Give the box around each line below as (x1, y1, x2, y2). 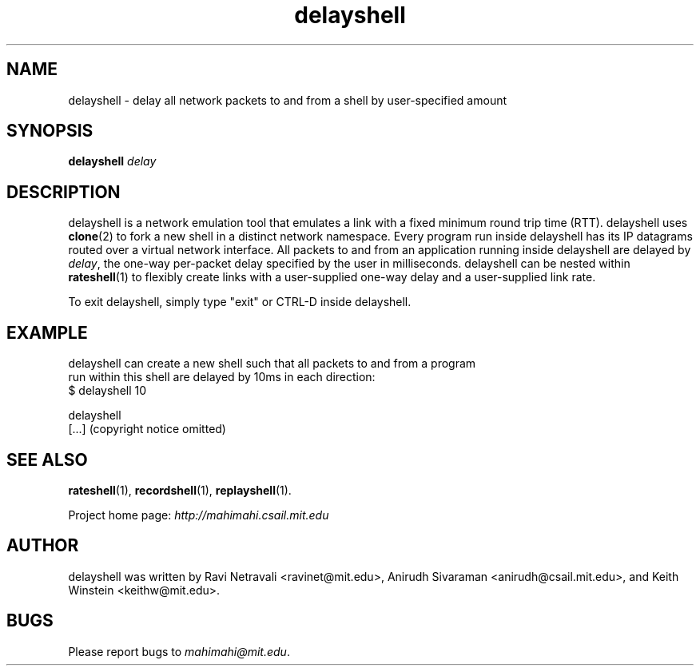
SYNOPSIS (6, 121, 93, 141)
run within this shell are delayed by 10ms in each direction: (68, 370, 376, 384)
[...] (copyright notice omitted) (68, 422, 226, 436)
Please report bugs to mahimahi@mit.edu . (68, 644, 290, 658)
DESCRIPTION (6, 181, 121, 202)
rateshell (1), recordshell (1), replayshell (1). (68, 483, 292, 497)
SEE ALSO (6, 449, 88, 470)
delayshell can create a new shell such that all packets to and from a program (68, 356, 476, 371)
